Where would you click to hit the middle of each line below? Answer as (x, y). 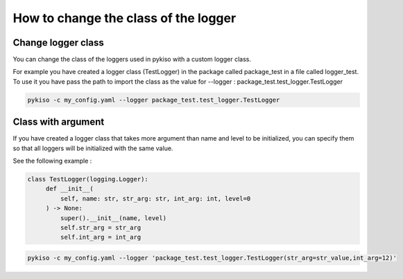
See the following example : (52, 161)
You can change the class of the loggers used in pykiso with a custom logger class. (132, 60)
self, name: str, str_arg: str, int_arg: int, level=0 (155, 198)
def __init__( (69, 189)
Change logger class (58, 43)
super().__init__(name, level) (113, 218)
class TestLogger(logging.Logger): (88, 179)
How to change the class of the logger (125, 18)
